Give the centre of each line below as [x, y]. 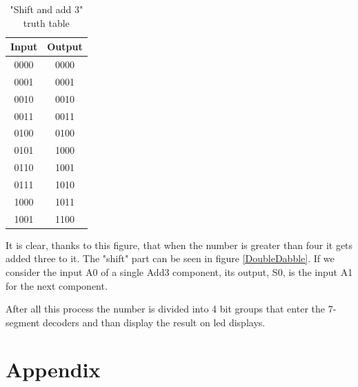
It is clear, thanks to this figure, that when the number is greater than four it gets [179, 245]
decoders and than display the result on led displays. [154, 322]
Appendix [53, 369]
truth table [46, 22]
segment [23, 322]
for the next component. [57, 285]
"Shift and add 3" [47, 9]
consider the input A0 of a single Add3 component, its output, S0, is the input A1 [179, 271]
